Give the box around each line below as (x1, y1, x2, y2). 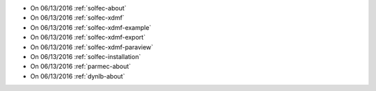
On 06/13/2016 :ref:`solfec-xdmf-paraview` (30, 42, 153, 51)
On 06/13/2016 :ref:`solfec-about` (30, 4, 127, 12)
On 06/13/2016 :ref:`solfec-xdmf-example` (30, 23, 152, 31)
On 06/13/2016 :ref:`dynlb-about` (30, 72, 125, 80)
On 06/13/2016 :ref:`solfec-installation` (30, 52, 141, 60)
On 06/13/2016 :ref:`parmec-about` (30, 63, 132, 71)
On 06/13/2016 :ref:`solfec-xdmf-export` (30, 33, 146, 42)
